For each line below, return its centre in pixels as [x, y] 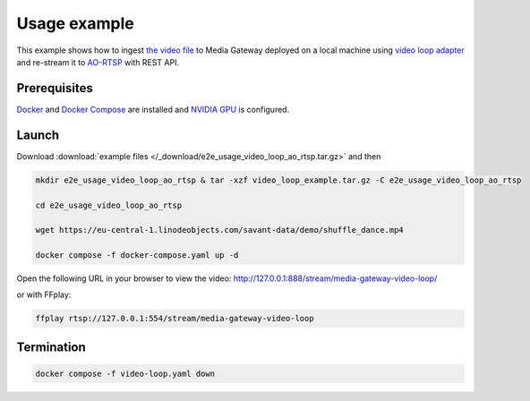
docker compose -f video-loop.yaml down [125, 374]
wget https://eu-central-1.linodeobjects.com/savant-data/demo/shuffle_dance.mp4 [220, 230]
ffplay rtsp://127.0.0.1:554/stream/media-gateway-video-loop [175, 319]
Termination [51, 347]
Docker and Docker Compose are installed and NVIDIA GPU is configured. [153, 109]
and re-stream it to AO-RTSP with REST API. [98, 62]
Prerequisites [55, 88]
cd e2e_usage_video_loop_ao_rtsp [109, 205]
